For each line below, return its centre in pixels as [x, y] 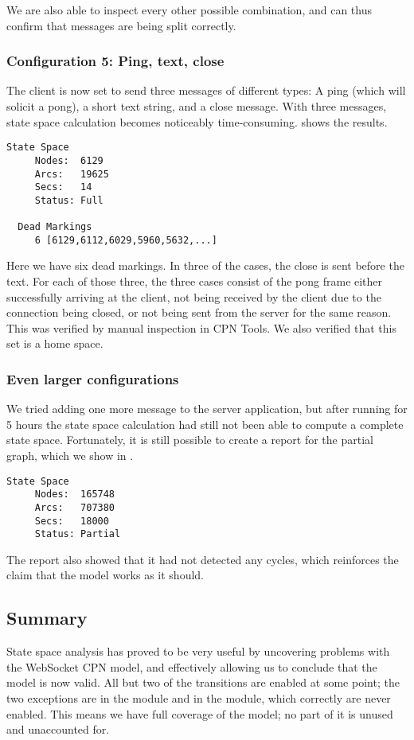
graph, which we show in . [70, 455]
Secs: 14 [63, 187]
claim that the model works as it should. [105, 575]
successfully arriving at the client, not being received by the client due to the [194, 296]
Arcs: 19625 [72, 174]
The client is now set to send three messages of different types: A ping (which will [206, 90]
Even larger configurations [93, 378]
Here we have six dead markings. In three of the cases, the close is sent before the [205, 265]
